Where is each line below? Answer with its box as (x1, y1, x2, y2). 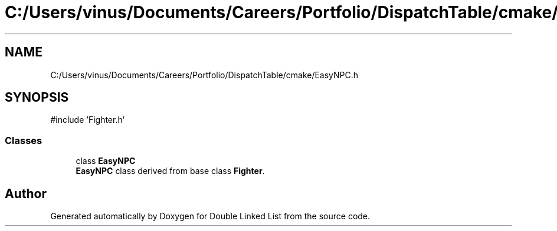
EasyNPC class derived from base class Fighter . (76, 166, 265, 176)
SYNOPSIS (5, 90, 69, 105)
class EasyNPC (76, 156, 136, 166)
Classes (5, 134, 42, 146)
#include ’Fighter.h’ (50, 115, 125, 125)
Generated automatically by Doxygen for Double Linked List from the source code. (50, 211, 371, 222)
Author (5, 186, 47, 201)
